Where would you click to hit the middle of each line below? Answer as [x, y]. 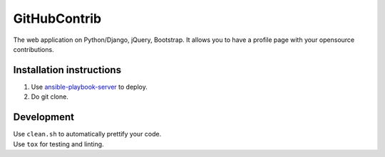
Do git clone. [50, 97]
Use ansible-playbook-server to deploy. [89, 87]
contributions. [34, 49]
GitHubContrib [57, 18]
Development [44, 117]
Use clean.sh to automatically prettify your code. [87, 134]
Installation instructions [67, 70]
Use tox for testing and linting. [58, 144]
